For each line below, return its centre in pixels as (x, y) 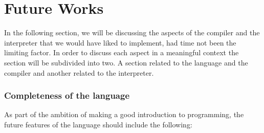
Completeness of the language (67, 95)
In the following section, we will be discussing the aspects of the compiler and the (132, 32)
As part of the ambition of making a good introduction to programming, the (124, 114)
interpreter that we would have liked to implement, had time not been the (120, 42)
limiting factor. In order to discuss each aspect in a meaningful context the (122, 52)
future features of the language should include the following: (98, 124)
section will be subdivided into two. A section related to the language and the (126, 62)
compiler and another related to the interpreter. (79, 72)
